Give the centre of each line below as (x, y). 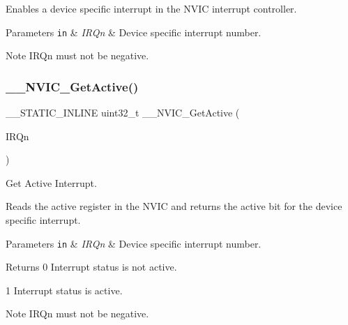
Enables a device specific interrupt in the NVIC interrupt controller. (151, 8)
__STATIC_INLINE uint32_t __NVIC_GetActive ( (123, 113)
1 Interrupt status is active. (64, 290)
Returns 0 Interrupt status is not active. (91, 267)
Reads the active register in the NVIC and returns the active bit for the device (174, 206)
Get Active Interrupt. (51, 182)
